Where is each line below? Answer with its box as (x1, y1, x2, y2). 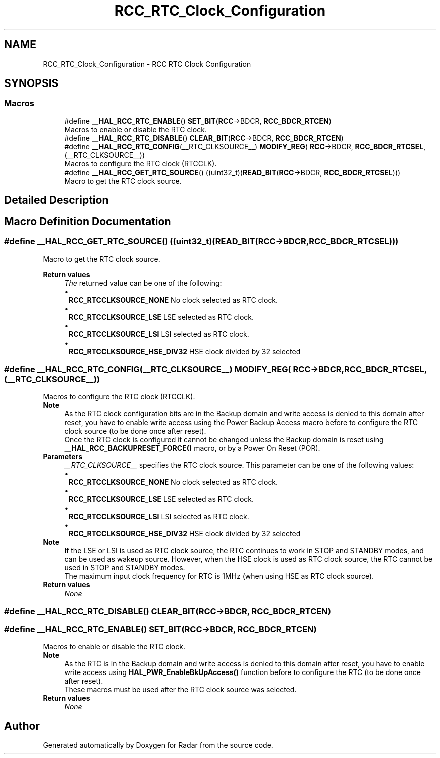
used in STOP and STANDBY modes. (64, 563, 185, 572)
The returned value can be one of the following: (64, 279, 222, 288)
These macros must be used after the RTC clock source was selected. (64, 685, 297, 694)
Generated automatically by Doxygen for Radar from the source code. (43, 741, 273, 750)
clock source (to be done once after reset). (64, 427, 206, 436)
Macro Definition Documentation (4, 215, 171, 228)
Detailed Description (4, 194, 109, 207)
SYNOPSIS (4, 77, 59, 90)
